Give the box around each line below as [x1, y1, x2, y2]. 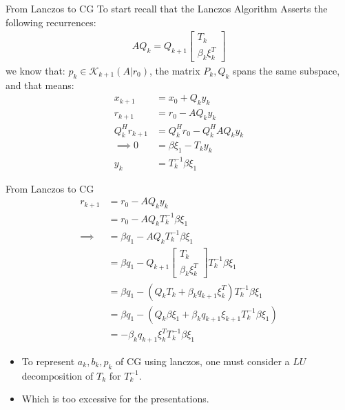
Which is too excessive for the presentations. [21, 391, 209, 406]
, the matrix [149, 64, 200, 78]
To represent [21, 353, 75, 368]
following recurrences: [6, 14, 96, 29]
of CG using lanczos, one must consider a [116, 353, 290, 368]
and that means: [6, 77, 74, 92]
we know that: [6, 64, 65, 78]
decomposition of [21, 368, 94, 382]
